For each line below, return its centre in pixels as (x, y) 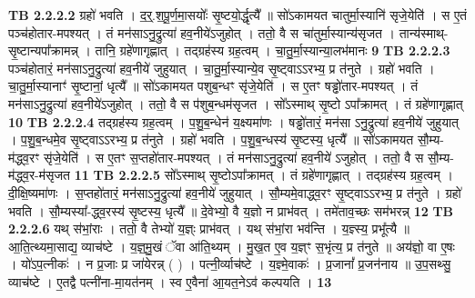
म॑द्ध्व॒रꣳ (24, 157)
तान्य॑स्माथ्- (424, 32)
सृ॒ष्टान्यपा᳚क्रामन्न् (43, 50)
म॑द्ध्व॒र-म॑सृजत (40, 175)
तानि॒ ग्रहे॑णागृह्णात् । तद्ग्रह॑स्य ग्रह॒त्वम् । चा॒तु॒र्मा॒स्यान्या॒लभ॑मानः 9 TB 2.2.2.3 (273, 50)
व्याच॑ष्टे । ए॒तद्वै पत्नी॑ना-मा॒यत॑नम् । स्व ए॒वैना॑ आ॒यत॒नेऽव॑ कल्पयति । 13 (170, 281)
